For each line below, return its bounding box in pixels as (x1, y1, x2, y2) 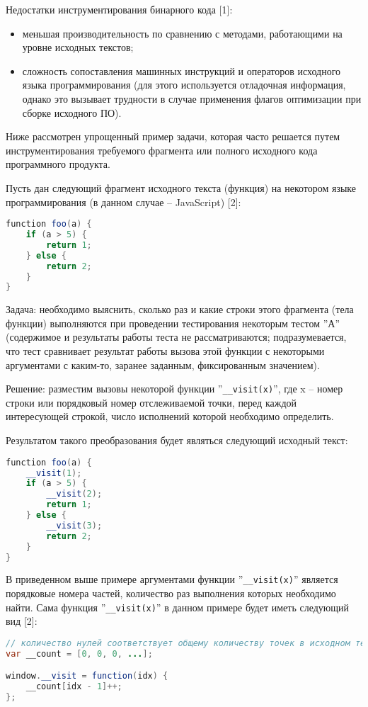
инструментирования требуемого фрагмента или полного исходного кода (6, 142, 318, 157)
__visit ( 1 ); (25, 468, 82, 478)
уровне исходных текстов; (22, 40, 134, 55)
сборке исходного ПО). (22, 105, 122, 120)
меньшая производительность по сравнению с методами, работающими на (22, 26, 343, 40)
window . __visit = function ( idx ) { (6, 671, 168, 681)
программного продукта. (6, 157, 110, 171)
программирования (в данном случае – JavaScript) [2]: (6, 194, 241, 209)
